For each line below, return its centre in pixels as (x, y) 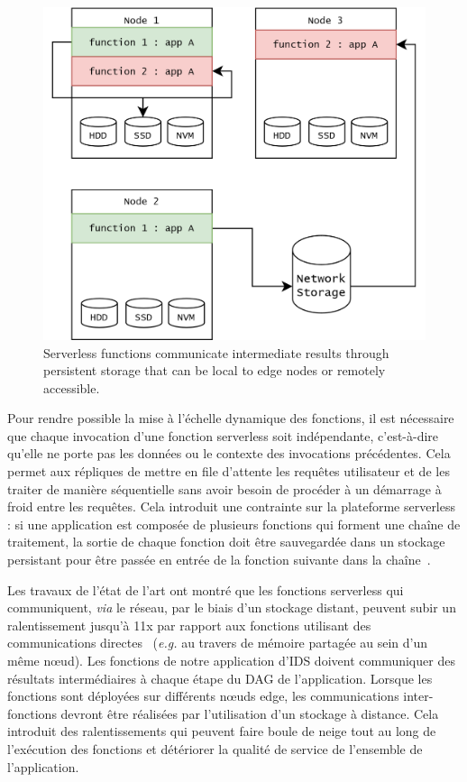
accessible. (72, 387)
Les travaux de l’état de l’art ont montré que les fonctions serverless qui (206, 589)
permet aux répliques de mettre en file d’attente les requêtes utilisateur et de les (229, 471)
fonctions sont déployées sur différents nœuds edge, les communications (203, 696)
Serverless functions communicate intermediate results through (216, 352)
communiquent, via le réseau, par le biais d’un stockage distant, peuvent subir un (232, 607)
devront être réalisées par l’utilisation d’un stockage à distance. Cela (250, 713)
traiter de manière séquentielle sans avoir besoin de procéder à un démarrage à (224, 488)
